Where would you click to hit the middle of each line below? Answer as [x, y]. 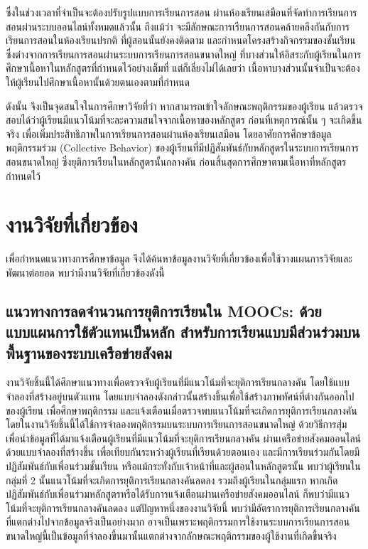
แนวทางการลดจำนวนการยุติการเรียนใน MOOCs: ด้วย [164, 310]
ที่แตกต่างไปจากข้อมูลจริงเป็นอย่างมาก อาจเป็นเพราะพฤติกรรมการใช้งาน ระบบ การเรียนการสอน [178, 522]
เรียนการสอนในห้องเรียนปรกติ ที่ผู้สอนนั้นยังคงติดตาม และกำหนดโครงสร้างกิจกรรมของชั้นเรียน [181, 40]
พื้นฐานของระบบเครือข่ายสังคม [89, 352]
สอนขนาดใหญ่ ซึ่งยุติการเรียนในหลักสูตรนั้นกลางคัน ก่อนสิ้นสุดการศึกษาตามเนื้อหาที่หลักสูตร [176, 161]
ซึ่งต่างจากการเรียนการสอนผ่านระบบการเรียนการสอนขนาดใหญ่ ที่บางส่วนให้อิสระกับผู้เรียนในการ [184, 54]
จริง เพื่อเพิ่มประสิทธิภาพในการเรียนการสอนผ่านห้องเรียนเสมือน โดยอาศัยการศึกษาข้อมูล [169, 133]
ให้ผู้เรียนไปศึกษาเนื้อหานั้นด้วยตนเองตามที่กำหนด [98, 81]
